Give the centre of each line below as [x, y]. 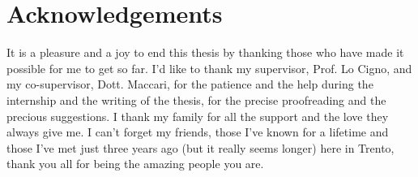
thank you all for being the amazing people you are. [135, 164]
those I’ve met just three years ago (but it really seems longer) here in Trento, [200, 147]
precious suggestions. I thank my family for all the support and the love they [198, 116]
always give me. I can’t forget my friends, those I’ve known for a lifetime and [198, 132]
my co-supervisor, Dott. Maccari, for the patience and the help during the [190, 84]
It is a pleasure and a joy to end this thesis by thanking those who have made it [205, 52]
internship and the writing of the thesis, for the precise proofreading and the [196, 99]
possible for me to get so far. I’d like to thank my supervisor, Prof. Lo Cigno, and [209, 68]
